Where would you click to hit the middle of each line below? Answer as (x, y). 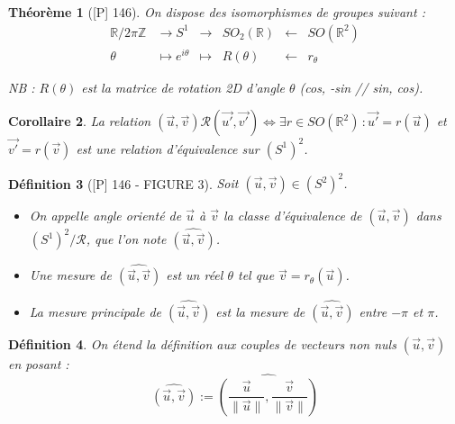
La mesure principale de (96, 311)
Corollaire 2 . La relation (80, 121)
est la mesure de (260, 311)
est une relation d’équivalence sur (168, 148)
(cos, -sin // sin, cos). (361, 87)
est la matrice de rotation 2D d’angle (183, 87)
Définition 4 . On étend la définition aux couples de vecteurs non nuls (202, 343)
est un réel (195, 275)
